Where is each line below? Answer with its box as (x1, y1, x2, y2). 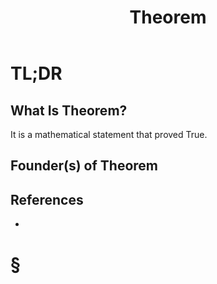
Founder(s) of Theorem (10, 157, 159, 175)
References (10, 191, 84, 208)
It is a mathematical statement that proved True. (10, 129, 208, 140)
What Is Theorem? (10, 102, 128, 119)
